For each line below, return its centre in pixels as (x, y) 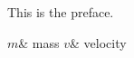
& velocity (98, 42)
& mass (39, 42)
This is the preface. (61, 12)
